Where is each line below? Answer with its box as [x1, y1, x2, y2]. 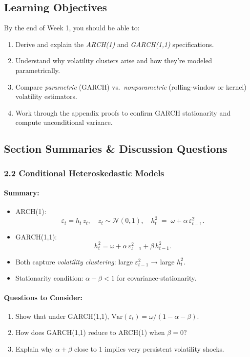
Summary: [4, 188, 40, 198]
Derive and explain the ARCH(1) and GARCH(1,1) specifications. [15, 39, 214, 49]
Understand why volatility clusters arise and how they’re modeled [15, 55, 212, 66]
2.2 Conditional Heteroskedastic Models [4, 167, 165, 179]
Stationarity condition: [15, 273, 83, 283]
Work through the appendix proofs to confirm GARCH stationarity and [15, 107, 230, 118]
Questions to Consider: [4, 292, 83, 302]
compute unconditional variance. [15, 117, 113, 127]
